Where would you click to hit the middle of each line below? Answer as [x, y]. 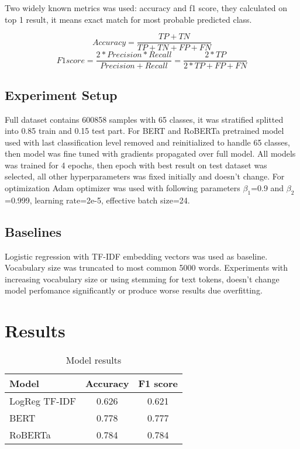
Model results [94, 360]
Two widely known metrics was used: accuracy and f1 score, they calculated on [146, 8]
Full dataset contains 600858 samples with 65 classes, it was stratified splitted [144, 119]
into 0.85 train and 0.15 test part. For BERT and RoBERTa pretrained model [144, 131]
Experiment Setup [61, 94]
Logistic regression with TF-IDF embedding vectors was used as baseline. [136, 256]
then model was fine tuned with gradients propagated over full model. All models [150, 153]
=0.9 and [268, 188]
